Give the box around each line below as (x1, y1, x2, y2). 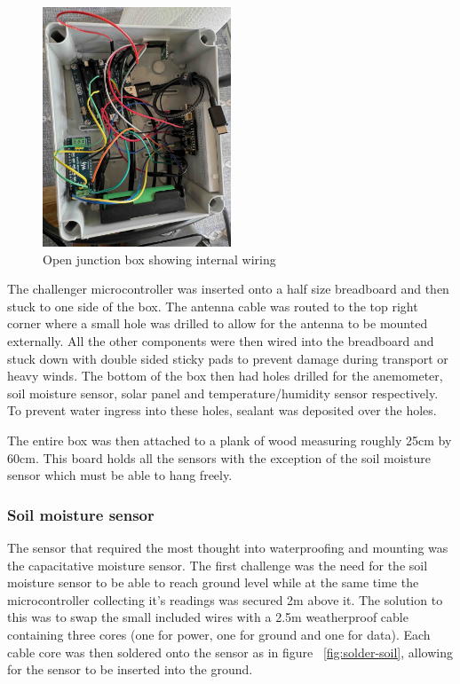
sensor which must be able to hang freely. (7, 466, 233, 484)
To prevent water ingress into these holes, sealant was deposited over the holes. (7, 401, 437, 420)
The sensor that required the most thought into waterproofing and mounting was (7, 538, 448, 556)
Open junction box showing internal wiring (43, 249, 276, 268)
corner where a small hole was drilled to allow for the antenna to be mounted (7, 314, 428, 333)
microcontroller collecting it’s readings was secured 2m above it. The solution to (7, 590, 443, 609)
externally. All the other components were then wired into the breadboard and (7, 331, 434, 350)
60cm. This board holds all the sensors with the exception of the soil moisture (7, 448, 432, 467)
